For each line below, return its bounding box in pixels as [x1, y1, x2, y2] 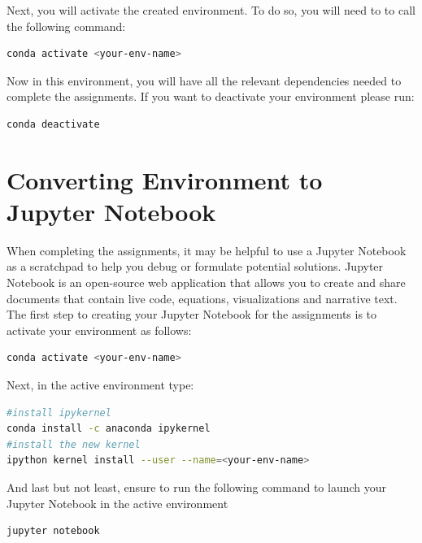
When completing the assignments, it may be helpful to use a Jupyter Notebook [7, 241, 407, 258]
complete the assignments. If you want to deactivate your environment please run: [7, 88, 415, 105]
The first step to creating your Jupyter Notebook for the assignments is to [7, 306, 377, 323]
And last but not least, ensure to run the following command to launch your [7, 479, 387, 495]
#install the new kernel [7, 438, 141, 450]
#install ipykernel [7, 406, 111, 419]
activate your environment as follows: [7, 321, 192, 338]
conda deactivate [7, 118, 100, 130]
